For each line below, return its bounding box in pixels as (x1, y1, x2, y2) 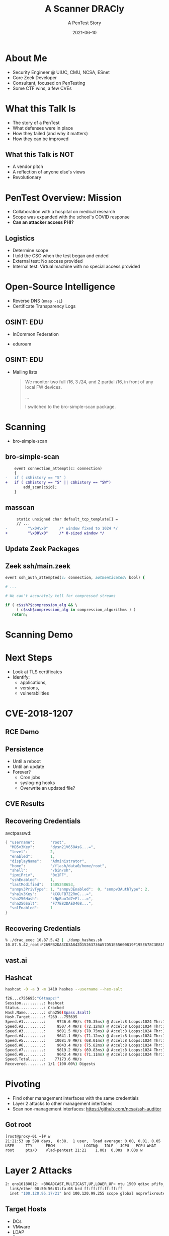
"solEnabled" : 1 (10, 906, 53, 911)
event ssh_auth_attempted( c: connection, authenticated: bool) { (5, 575, 145, 580)
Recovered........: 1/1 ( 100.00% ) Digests (5, 1062, 96, 1067)
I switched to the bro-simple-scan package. (25, 403, 116, 409)
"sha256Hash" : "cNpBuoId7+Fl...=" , (10, 896, 94, 901)
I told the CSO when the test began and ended (12, 253, 109, 259)
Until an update (12, 763, 44, 770)
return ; (12, 612, 28, 617)
